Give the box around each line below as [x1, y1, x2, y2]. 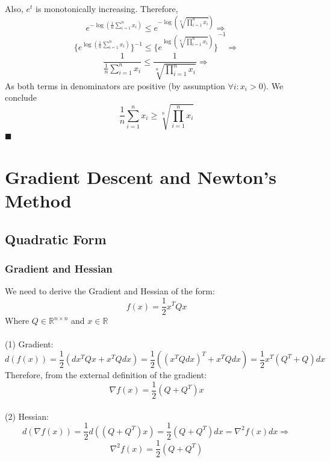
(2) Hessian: [5, 410, 49, 422]
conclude [5, 91, 37, 104]
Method [5, 188, 72, 213]
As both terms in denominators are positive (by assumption [5, 79, 225, 92]
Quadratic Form [5, 229, 107, 248]
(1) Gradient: [5, 338, 54, 350]
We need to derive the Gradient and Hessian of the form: [5, 285, 215, 297]
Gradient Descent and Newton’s [5, 165, 277, 189]
